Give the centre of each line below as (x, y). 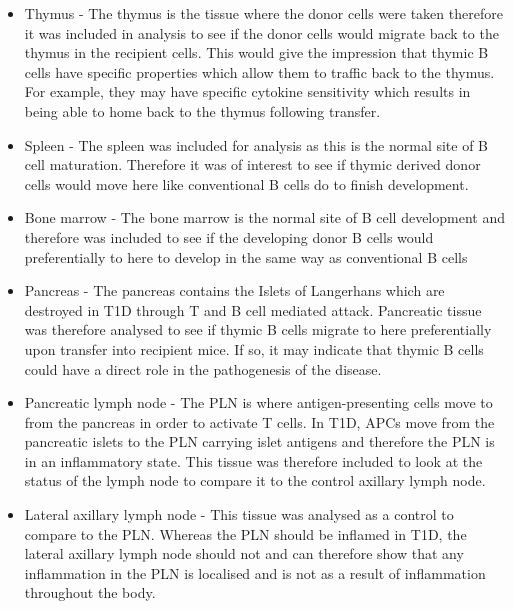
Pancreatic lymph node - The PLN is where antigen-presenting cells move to (258, 402)
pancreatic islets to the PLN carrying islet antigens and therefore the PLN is (259, 441)
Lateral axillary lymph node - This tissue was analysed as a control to (239, 514)
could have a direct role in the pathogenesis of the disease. (203, 368)
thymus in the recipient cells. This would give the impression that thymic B (256, 52)
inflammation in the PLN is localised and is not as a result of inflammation (255, 572)
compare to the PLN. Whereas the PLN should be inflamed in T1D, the (245, 533)
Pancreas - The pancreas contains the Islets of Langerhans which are (234, 290)
